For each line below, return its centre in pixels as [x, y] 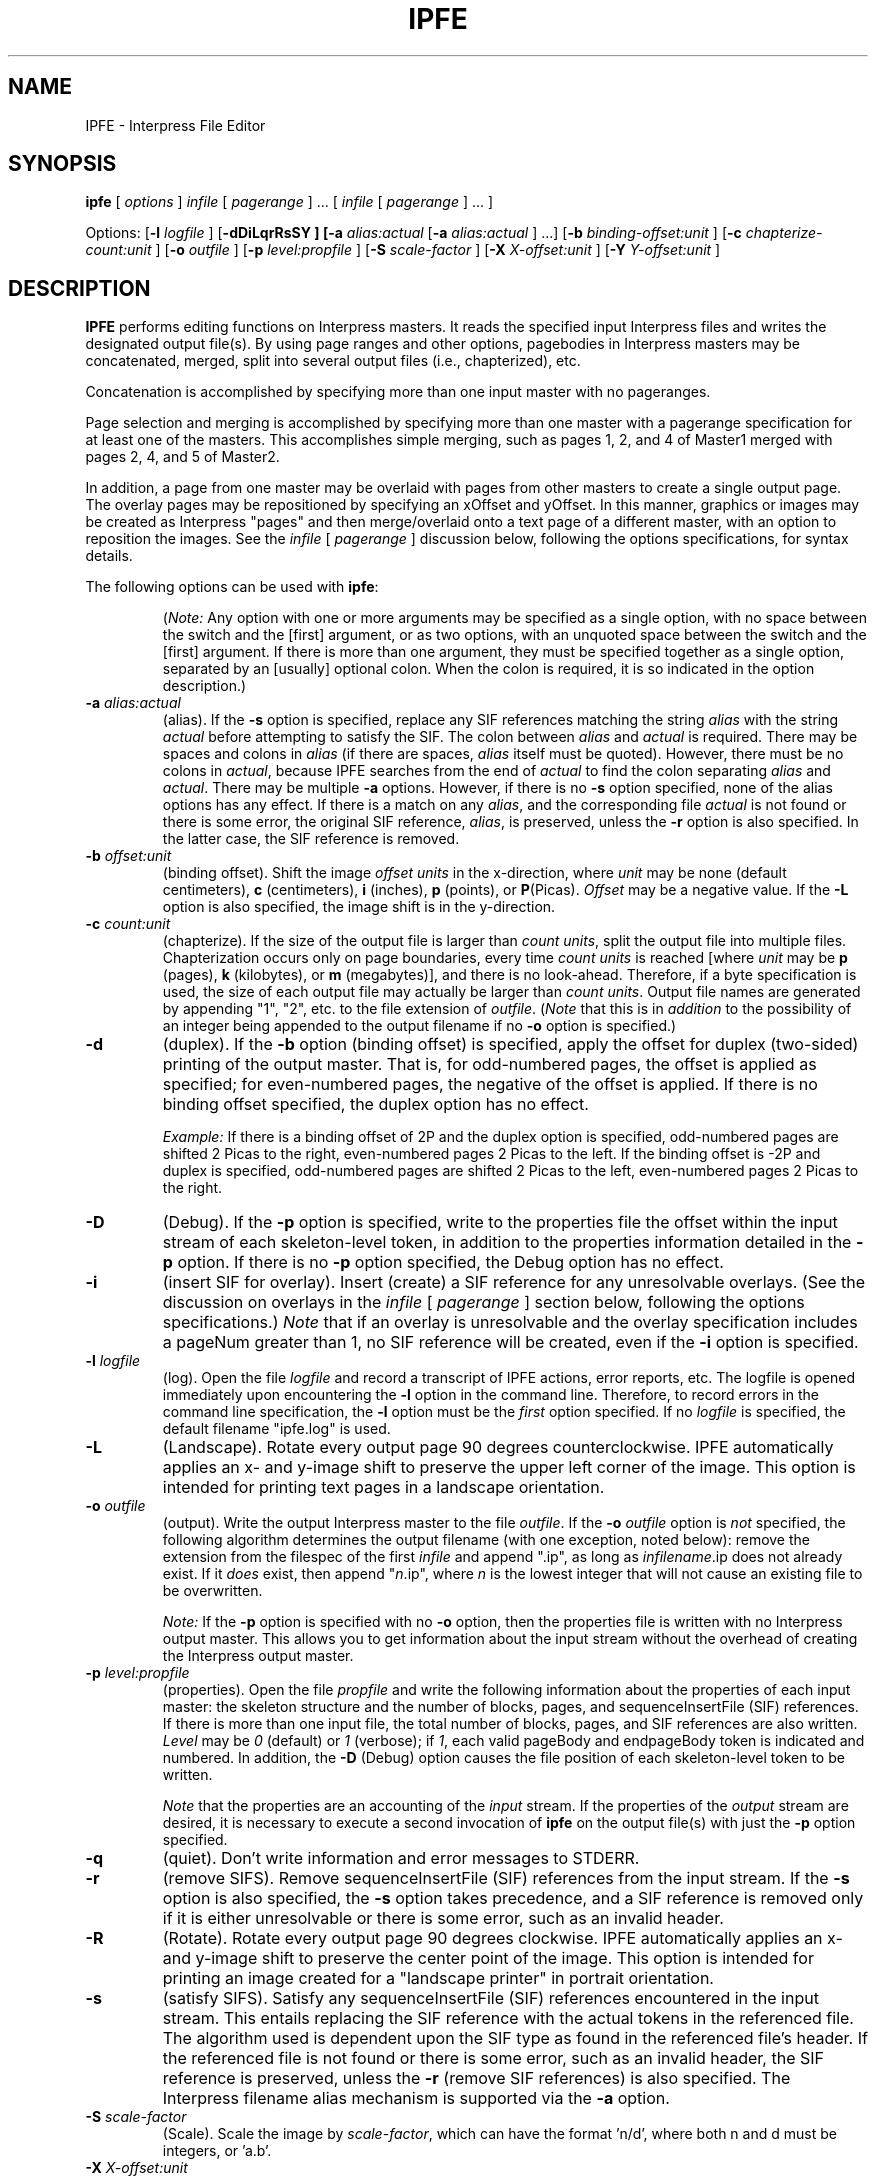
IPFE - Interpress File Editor [175, 125]
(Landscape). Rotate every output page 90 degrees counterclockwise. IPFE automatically [498, 1447]
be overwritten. [212, 1591]
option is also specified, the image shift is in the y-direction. [359, 907]
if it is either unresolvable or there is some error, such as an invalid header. [443, 1918]
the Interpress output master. [258, 1656]
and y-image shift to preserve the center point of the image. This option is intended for [488, 1958]
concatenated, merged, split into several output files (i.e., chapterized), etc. [333, 361]
